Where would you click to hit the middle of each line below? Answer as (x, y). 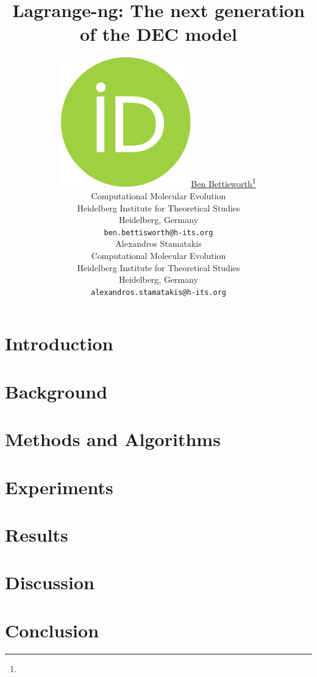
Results (37, 534)
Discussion (50, 582)
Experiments (59, 487)
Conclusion (52, 630)
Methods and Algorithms (113, 439)
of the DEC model (158, 34)
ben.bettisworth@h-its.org (158, 232)
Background (56, 391)
